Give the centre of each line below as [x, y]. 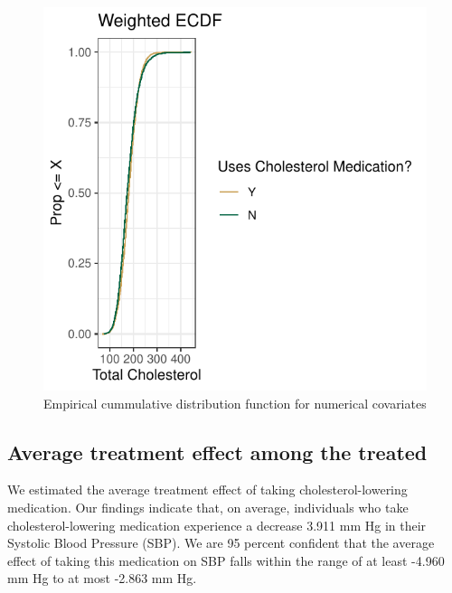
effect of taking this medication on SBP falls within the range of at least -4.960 [226, 560]
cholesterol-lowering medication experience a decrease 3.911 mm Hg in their [217, 525]
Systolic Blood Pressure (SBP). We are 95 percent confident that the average [221, 543]
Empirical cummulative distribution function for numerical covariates [235, 403]
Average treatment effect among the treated [217, 452]
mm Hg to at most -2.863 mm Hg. [102, 578]
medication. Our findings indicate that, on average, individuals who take [208, 507]
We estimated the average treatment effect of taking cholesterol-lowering [207, 489]
